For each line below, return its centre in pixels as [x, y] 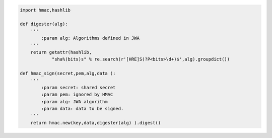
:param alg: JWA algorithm [74, 101]
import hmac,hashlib [45, 10]
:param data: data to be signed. [82, 109]
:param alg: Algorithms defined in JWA [90, 38]
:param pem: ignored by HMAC [77, 95]
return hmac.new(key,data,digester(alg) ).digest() [96, 123]
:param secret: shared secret [78, 87]
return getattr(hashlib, [61, 52]
